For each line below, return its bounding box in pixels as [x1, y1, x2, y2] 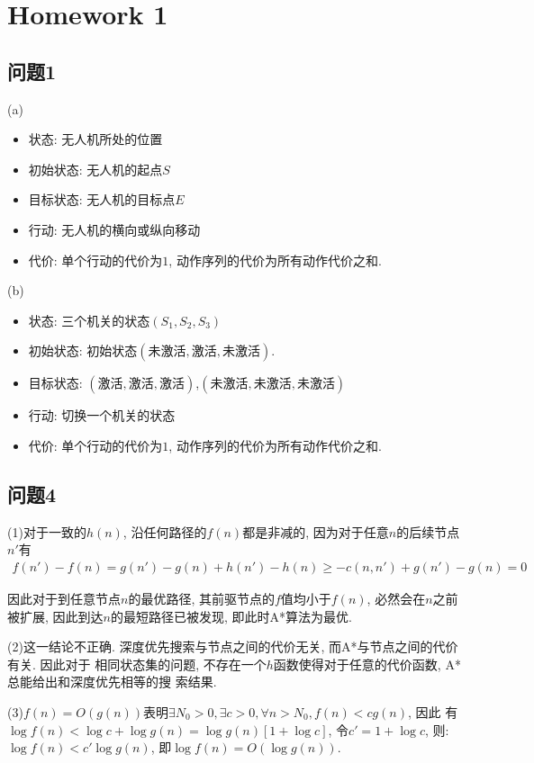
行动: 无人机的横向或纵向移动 [28, 220, 201, 238]
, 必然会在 [367, 588, 426, 607]
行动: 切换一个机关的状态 [28, 406, 176, 425]
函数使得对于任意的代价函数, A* [273, 654, 461, 673]
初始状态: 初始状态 [28, 341, 138, 360]
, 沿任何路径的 [122, 522, 207, 541]
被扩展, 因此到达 [7, 606, 104, 625]
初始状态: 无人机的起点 [28, 159, 163, 178]
